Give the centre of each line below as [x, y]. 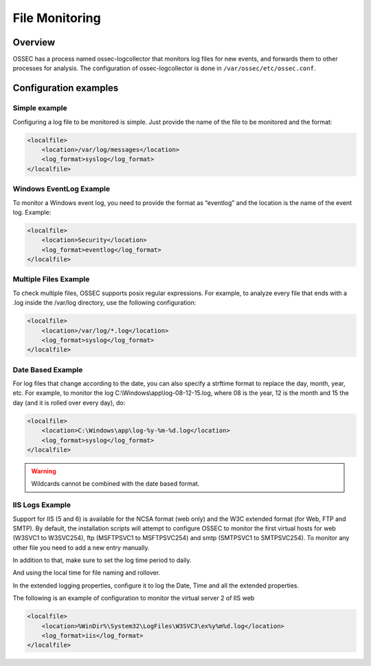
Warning [44, 471]
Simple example [40, 108]
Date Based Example [48, 369]
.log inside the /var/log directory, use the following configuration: [104, 303]
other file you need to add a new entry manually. [81, 548]
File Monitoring [57, 18]
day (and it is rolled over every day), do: [69, 402]
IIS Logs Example [42, 505]
